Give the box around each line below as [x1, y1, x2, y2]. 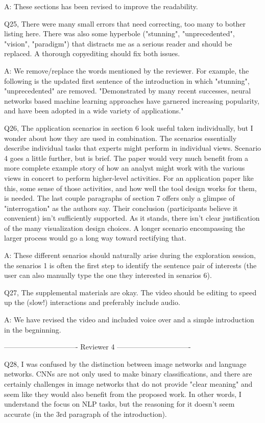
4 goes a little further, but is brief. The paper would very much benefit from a [4, 152, 248, 163]
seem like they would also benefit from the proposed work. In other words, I [4, 388, 242, 399]
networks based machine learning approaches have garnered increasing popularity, [4, 95, 259, 106]
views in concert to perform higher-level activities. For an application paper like [4, 172, 254, 183]
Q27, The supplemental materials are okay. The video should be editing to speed [4, 287, 257, 297]
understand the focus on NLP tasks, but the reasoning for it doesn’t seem [4, 398, 235, 409]
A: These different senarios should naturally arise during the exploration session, [4, 250, 256, 261]
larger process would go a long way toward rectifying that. [4, 232, 186, 243]
